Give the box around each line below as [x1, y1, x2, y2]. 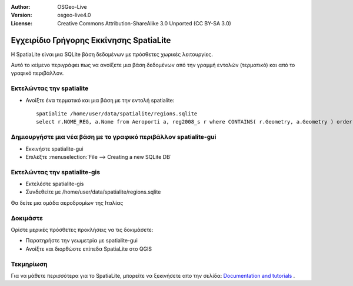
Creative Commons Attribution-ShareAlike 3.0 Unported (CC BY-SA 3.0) [57, 19, 232, 26]
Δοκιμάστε [11, 214, 44, 222]
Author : [11, 4, 31, 10]
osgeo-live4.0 [57, 12, 91, 19]
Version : [11, 12, 32, 19]
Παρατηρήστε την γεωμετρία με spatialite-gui [25, 237, 138, 244]
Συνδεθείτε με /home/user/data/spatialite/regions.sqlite [25, 188, 161, 195]
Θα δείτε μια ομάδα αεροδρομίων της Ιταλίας [11, 199, 124, 206]
